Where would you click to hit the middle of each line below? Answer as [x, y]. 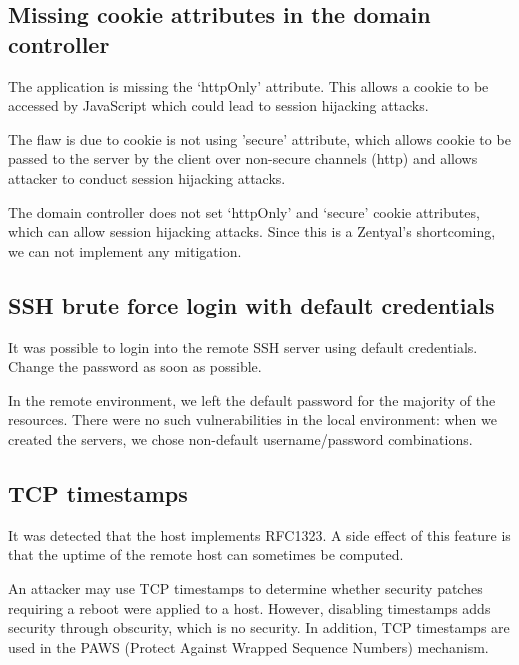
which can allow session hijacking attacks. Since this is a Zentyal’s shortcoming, [252, 231]
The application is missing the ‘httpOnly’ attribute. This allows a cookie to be [248, 85]
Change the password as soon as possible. [135, 366]
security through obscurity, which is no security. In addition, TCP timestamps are [259, 627]
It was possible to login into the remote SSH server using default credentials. [243, 346]
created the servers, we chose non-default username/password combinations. [240, 438]
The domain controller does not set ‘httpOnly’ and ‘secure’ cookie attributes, [244, 211]
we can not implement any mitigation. [125, 250]
